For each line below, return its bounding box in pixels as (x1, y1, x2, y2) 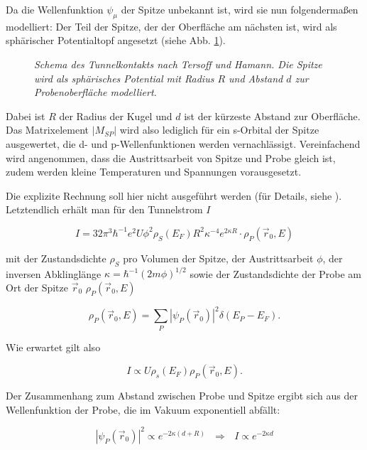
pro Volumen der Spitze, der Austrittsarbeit (123, 250, 314, 265)
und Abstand (229, 70, 283, 85)
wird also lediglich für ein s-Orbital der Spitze (119, 122, 319, 137)
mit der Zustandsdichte (6, 250, 106, 265)
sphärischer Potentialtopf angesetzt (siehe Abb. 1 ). (6, 33, 226, 48)
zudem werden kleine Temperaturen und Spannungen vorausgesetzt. (6, 164, 302, 179)
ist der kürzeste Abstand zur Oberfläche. (184, 108, 361, 123)
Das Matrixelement (6, 122, 89, 137)
